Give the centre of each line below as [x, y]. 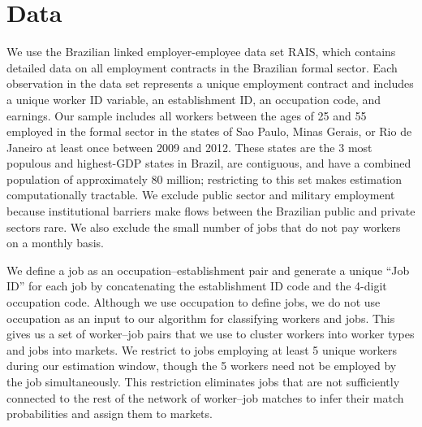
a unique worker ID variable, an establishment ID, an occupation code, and [194, 99]
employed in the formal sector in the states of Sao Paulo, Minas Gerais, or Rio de [209, 131]
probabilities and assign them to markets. [110, 414]
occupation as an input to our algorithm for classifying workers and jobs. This [201, 318]
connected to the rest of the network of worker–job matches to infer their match [205, 397]
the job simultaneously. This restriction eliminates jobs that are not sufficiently [203, 381]
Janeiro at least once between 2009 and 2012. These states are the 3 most [189, 147]
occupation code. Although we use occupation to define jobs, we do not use [194, 302]
